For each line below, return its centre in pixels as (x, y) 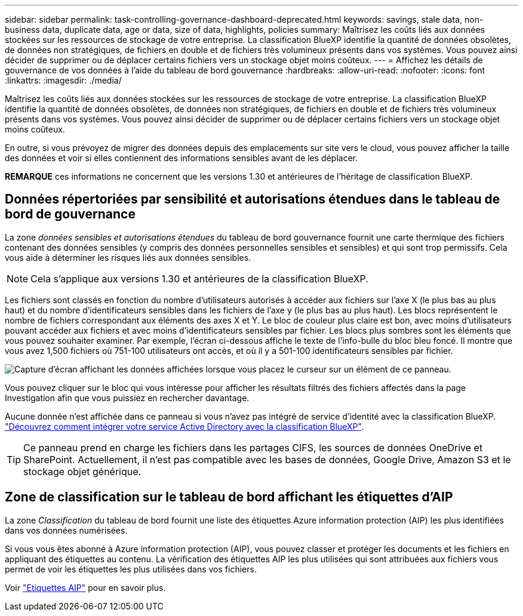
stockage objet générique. (82, 471)
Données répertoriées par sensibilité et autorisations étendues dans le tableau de (253, 199)
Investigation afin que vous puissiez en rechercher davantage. (127, 398)
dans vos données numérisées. (66, 530)
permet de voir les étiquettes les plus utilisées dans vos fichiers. (131, 569)
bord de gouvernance (70, 214)
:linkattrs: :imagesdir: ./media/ (63, 80)
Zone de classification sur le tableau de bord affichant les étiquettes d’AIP (229, 497)
